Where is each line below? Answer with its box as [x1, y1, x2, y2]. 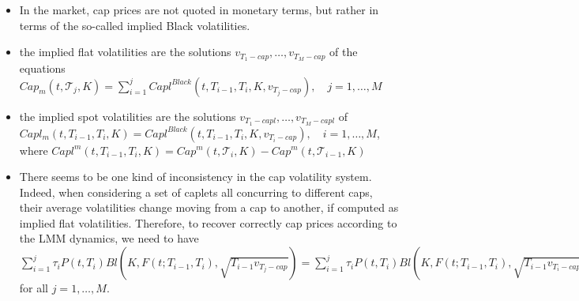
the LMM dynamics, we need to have [19, 230, 199, 246]
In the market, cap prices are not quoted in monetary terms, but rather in [19, 2, 379, 17]
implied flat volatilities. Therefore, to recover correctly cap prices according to [19, 214, 397, 231]
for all [19, 280, 49, 296]
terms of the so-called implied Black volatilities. [19, 17, 250, 33]
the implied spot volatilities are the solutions [19, 107, 236, 124]
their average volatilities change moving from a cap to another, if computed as [19, 199, 399, 216]
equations [19, 60, 66, 77]
